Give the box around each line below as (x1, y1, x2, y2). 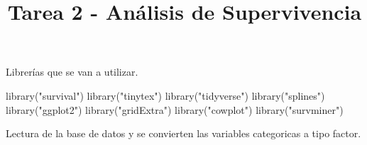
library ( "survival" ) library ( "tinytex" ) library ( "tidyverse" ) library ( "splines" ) (6, 88, 325, 103)
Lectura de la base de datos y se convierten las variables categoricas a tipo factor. (6, 126, 361, 141)
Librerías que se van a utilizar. (6, 64, 138, 79)
